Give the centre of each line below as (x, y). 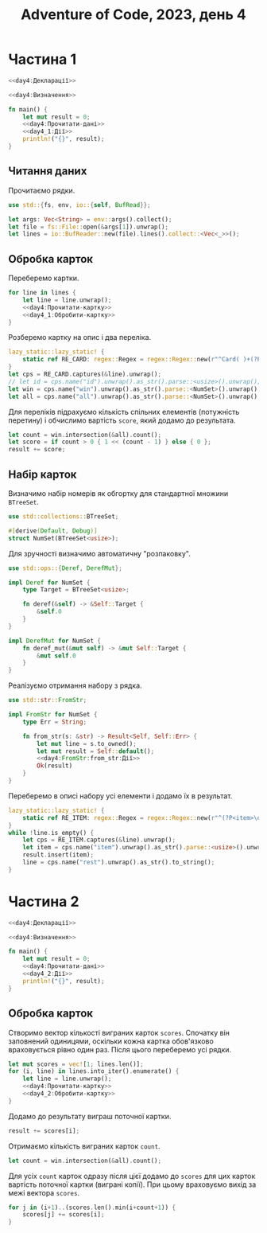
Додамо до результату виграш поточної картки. (90, 1116)
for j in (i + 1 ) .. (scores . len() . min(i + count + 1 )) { (92, 1208)
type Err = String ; (55, 722)
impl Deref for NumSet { (49, 583)
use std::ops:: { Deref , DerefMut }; (66, 568)
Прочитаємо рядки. (42, 190)
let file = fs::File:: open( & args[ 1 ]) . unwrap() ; (89, 227)
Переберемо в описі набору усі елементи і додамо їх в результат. (120, 796)
